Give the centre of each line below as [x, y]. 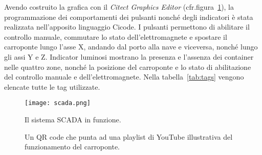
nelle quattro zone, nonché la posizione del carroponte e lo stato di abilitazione [128, 67]
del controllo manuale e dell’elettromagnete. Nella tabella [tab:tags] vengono [124, 77]
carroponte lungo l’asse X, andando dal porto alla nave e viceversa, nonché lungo [131, 47]
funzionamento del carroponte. [72, 147]
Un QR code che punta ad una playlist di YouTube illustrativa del [129, 136]
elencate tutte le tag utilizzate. [52, 86]
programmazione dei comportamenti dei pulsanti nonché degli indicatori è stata [129, 17]
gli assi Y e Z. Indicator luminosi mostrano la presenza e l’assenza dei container [129, 56]
